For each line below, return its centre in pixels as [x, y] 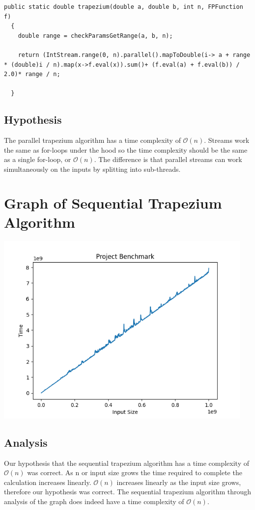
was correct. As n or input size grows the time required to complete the [135, 472]
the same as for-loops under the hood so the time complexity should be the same [126, 149]
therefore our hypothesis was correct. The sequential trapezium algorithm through [128, 492]
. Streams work [227, 140]
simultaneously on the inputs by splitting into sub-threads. [92, 169]
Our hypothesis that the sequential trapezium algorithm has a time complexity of [127, 463]
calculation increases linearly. [48, 482]
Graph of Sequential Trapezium [113, 202]
